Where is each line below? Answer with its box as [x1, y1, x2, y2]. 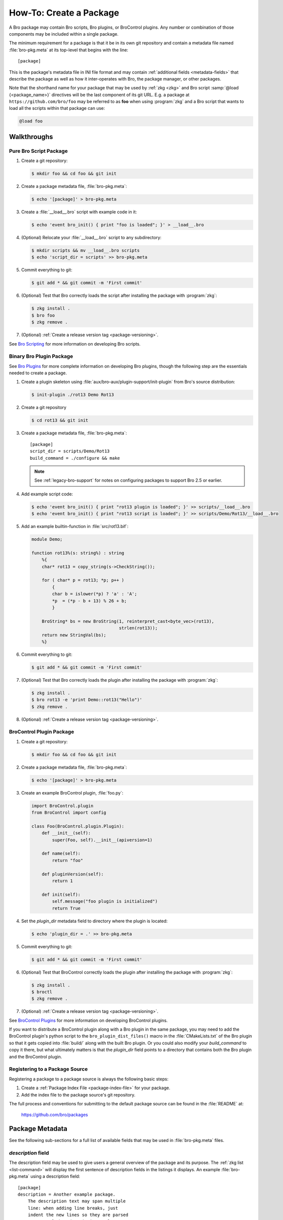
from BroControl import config [31, 810, 107, 815]
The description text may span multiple [27, 1199, 126, 1204]
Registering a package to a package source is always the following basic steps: [9, 1076, 168, 1082]
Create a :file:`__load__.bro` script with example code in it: [21, 209, 137, 215]
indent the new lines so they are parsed [27, 1212, 129, 1218]
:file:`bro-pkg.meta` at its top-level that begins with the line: [9, 47, 129, 53]
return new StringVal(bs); [41, 632, 107, 638]
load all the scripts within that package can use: [9, 105, 105, 111]
